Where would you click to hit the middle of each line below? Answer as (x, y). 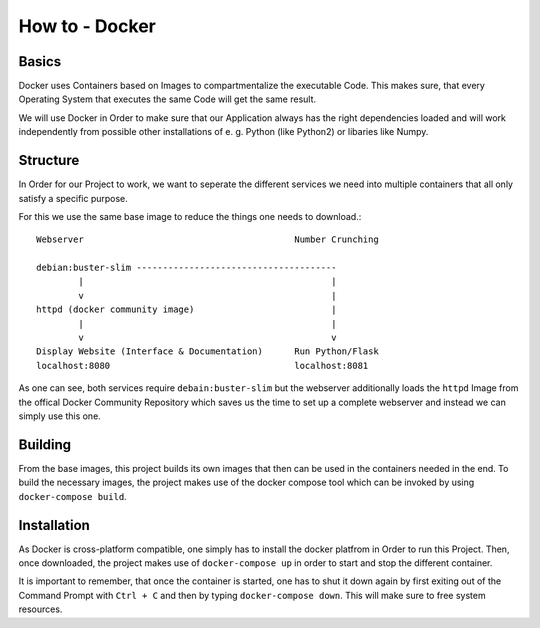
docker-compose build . (72, 496)
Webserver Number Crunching (207, 239)
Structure (49, 160)
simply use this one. (60, 416)
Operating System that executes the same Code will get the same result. (167, 99)
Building (45, 444)
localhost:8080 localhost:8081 (202, 365)
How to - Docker (87, 26)
